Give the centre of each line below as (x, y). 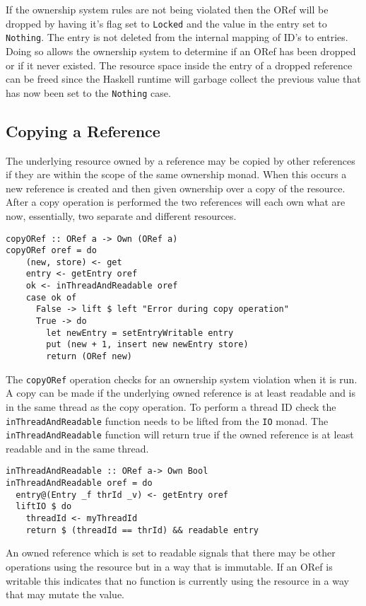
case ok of (51, 297)
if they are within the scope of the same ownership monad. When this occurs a (176, 174)
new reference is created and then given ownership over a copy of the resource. (176, 188)
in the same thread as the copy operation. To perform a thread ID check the (171, 406)
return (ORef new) (89, 357)
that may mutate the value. (65, 594)
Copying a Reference (83, 130)
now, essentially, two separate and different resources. (121, 215)
